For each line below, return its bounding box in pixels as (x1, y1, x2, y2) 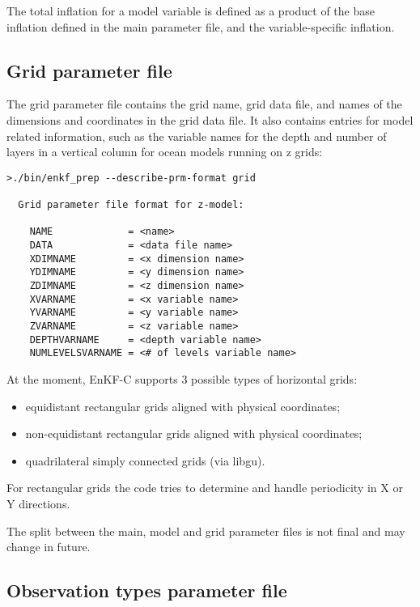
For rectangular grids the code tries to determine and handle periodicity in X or (6, 479, 403, 496)
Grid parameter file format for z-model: (18, 199, 244, 211)
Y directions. (6, 495, 70, 511)
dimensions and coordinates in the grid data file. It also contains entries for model (6, 111, 414, 128)
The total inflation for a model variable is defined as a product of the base (6, 2, 375, 19)
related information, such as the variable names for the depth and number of (6, 127, 387, 144)
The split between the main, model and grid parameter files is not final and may (6, 522, 405, 539)
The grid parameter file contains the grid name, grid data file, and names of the (6, 96, 402, 112)
